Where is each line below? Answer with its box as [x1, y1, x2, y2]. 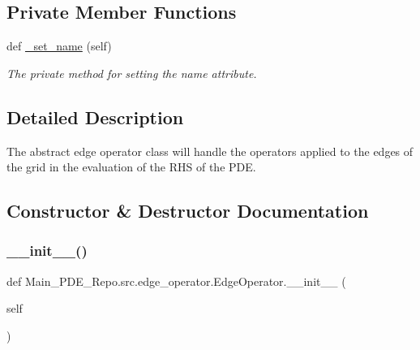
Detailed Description [6, 104, 184, 129]
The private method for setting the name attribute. [6, 64, 257, 81]
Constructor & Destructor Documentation [6, 198, 369, 223]
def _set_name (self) [6, 37, 112, 54]
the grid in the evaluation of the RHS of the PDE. [6, 158, 256, 175]
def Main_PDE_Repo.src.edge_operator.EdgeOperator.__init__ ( [6, 272, 346, 289]
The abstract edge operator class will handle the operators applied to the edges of [6, 142, 414, 159]
